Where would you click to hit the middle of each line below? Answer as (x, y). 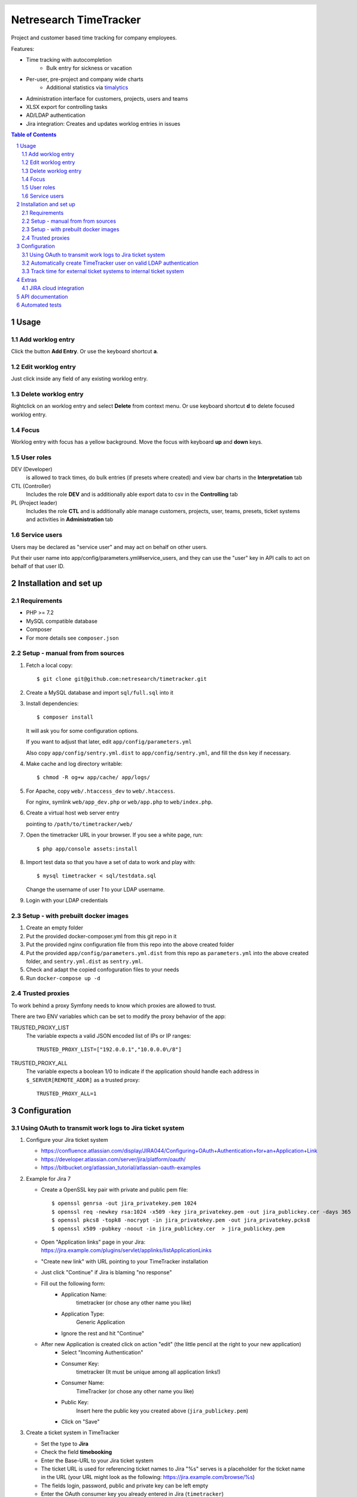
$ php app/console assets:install (87, 848)
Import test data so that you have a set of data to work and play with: (111, 862)
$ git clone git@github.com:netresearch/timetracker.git (122, 679)
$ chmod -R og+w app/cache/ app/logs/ (94, 778)
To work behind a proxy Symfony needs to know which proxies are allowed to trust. (114, 1005)
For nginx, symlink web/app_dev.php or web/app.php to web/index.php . (119, 802)
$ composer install (65, 717)
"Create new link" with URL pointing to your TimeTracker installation (125, 1261)
